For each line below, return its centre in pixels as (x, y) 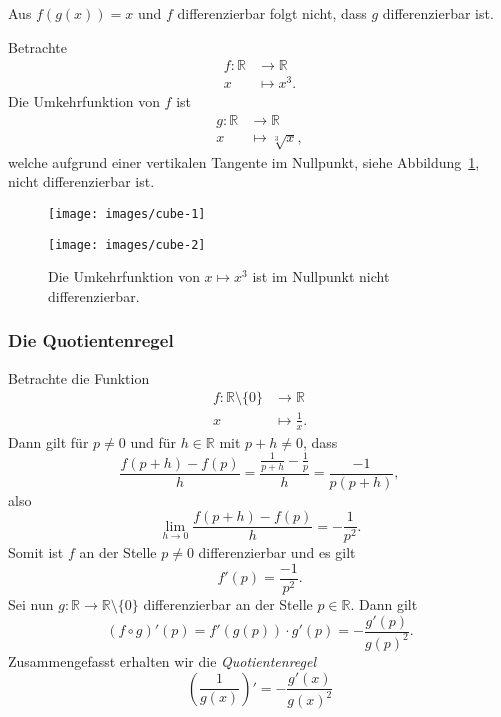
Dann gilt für (48, 441)
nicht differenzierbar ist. (81, 181)
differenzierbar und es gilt (277, 552)
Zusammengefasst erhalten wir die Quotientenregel (162, 660)
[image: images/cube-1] (127, 213)
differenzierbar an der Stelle (228, 603)
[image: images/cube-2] (127, 244)
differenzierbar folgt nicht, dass (272, 13)
